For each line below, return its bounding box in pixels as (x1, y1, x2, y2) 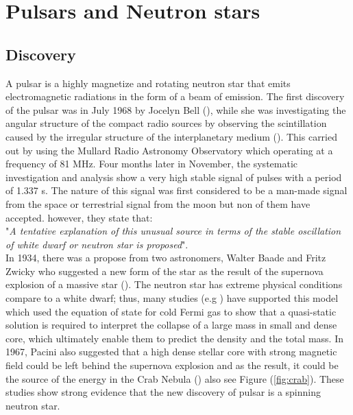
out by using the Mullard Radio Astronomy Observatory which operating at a (5, 143, 333, 157)
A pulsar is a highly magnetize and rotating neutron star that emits (5, 75, 291, 90)
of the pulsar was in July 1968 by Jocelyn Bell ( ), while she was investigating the (5, 102, 346, 117)
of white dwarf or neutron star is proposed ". (5, 237, 188, 251)
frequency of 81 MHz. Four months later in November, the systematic (5, 156, 298, 171)
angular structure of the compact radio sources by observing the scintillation (5, 116, 327, 130)
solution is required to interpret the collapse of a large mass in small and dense (5, 318, 337, 332)
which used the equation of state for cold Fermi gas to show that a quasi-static (5, 304, 337, 318)
